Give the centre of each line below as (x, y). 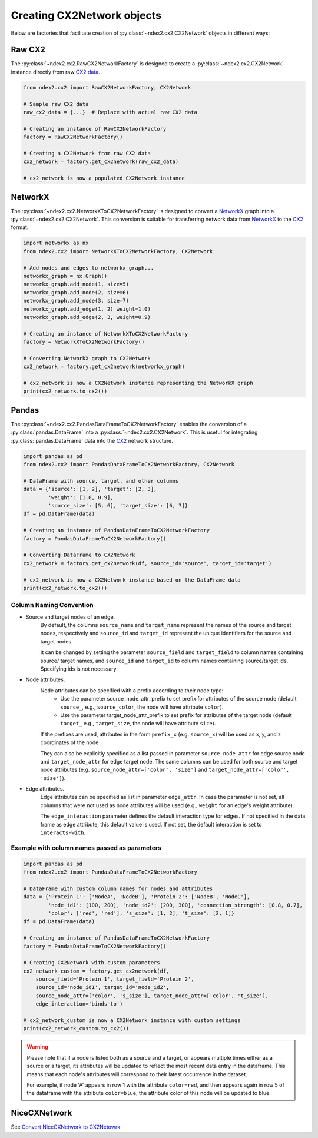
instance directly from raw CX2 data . (55, 72)
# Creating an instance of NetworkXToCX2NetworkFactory (106, 334)
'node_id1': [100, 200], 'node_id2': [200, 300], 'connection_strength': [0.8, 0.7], (175, 905)
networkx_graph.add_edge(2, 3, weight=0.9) (87, 317)
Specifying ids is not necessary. (79, 669)
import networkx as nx (56, 243)
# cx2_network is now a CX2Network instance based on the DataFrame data (132, 580)
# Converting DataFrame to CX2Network (79, 555)
